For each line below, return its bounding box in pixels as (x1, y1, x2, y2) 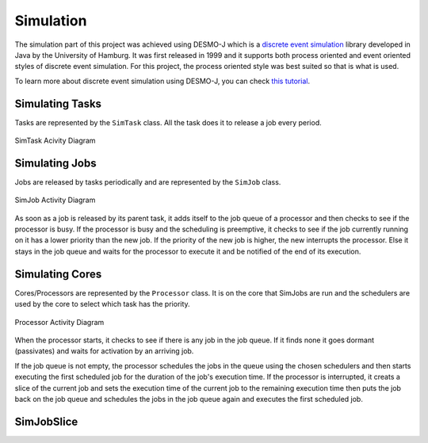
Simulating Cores (14, 267, 102, 281)
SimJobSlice (14, 414, 78, 428)
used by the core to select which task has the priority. (14, 300, 190, 309)
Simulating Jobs (14, 156, 97, 170)
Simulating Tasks (14, 97, 102, 110)
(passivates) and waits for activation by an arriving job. (14, 346, 194, 356)
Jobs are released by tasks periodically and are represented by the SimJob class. (14, 177, 281, 186)
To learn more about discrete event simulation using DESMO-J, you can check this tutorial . (14, 76, 311, 86)
